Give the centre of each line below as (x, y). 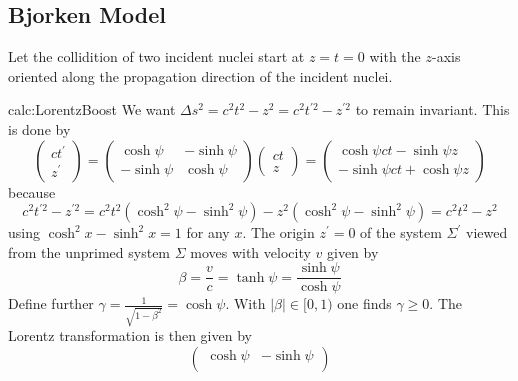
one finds (364, 303)
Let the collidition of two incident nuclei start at (156, 56)
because (32, 191)
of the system (401, 232)
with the (395, 56)
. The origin (278, 232)
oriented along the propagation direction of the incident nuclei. (200, 75)
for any (208, 232)
